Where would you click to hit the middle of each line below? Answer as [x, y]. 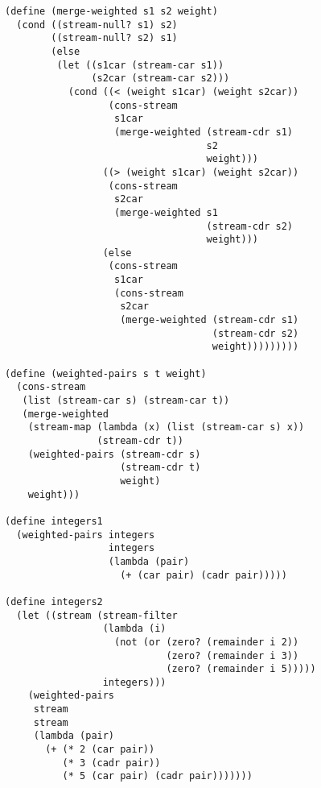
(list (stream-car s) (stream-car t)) [126, 401]
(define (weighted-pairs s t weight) [106, 373]
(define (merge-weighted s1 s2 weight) [111, 11]
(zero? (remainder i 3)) [233, 655]
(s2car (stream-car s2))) [160, 79]
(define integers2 [54, 601]
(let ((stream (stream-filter [97, 615]
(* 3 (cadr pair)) [111, 763]
